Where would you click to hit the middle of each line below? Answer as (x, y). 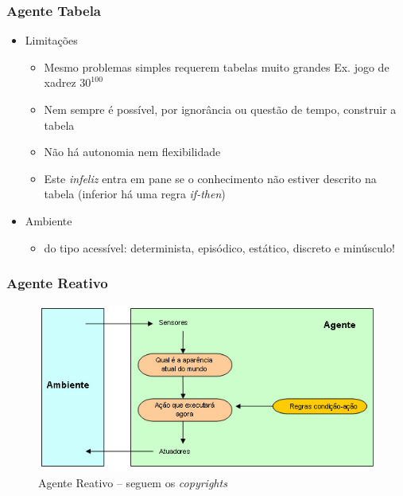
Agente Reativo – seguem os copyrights (133, 482)
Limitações (51, 40)
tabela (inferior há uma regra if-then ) (135, 194)
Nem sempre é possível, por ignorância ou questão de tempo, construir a (220, 109)
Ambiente (48, 220)
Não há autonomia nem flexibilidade (132, 152)
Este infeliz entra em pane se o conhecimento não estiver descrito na (210, 178)
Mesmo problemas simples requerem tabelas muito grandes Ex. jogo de (217, 66)
